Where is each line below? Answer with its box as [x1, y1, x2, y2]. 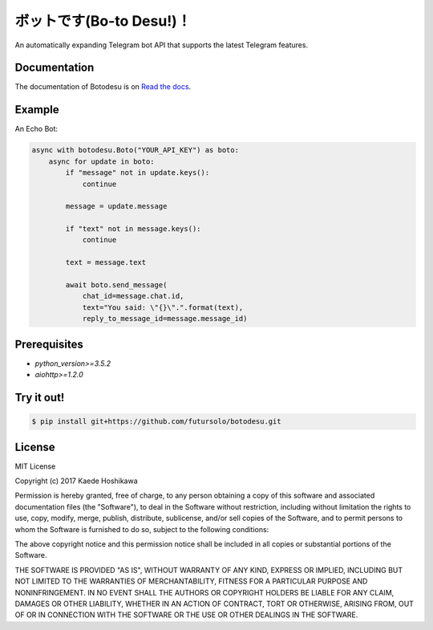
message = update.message [65, 201, 168, 211]
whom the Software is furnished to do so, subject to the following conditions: [14, 524, 269, 534]
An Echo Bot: [14, 124, 59, 134]
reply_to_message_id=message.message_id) [82, 314, 248, 323]
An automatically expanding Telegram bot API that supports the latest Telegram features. [14, 40, 309, 50]
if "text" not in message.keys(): [65, 225, 201, 234]
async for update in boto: [48, 156, 156, 166]
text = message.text [65, 258, 147, 267]
